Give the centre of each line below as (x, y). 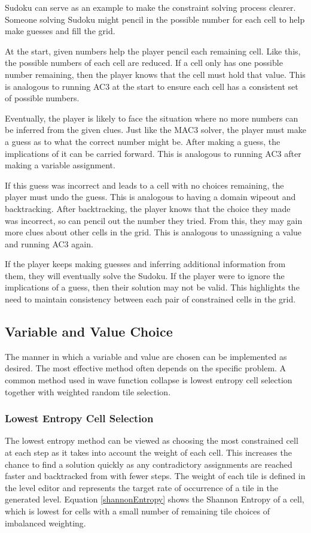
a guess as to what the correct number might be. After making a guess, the (143, 141)
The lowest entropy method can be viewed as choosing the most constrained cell (152, 440)
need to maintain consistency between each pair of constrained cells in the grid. (150, 299)
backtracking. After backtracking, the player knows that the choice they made (148, 208)
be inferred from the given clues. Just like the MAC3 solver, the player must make (155, 130)
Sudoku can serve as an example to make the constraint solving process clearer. (150, 7)
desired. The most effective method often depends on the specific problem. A (146, 368)
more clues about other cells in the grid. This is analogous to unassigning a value (153, 232)
